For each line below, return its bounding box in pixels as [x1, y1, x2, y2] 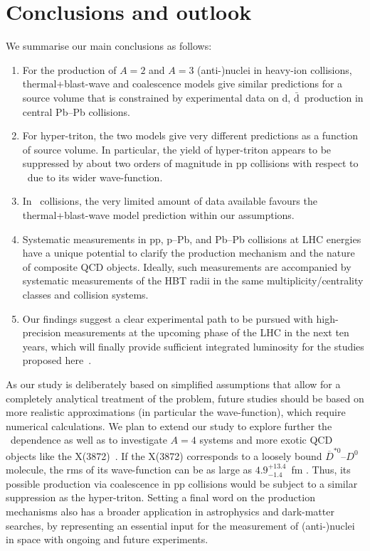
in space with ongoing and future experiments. [6, 532, 208, 547]
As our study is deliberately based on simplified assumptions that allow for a [6, 377, 341, 391]
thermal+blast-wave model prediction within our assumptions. [22, 208, 295, 223]
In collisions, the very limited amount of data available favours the [22, 193, 317, 208]
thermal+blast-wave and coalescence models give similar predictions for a [22, 76, 343, 91]
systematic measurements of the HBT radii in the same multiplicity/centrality [22, 273, 364, 288]
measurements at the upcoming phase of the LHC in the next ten [64, 325, 349, 340]
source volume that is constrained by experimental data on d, [22, 90, 291, 105]
